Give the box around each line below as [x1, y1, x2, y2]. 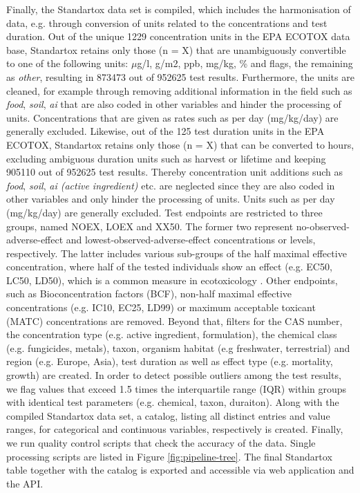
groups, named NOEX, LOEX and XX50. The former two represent [6, 218, 294, 233]
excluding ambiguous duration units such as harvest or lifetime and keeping [6, 151, 326, 165]
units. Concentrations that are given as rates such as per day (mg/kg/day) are [6, 110, 339, 124]
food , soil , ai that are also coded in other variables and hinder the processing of [6, 97, 341, 111]
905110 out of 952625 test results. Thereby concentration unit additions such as [6, 165, 343, 179]
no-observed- [296, 218, 350, 233]
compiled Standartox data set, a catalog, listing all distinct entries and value [6, 408, 330, 422]
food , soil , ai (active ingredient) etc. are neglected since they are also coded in [6, 178, 335, 192]
